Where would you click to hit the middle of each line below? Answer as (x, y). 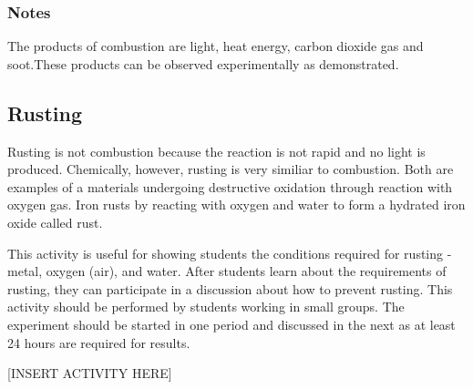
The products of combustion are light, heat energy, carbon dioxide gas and (216, 46)
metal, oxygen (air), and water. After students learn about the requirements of (227, 271)
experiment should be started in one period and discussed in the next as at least (231, 324)
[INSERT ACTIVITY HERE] (90, 373)
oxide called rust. (55, 222)
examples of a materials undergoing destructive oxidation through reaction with (230, 186)
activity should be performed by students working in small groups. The (206, 307)
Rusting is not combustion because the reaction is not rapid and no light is (216, 151)
